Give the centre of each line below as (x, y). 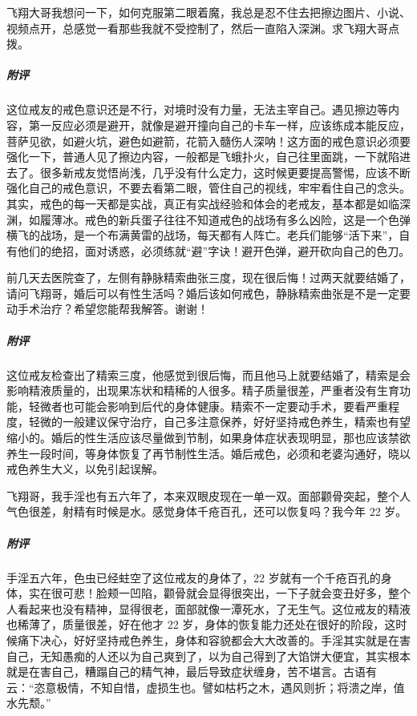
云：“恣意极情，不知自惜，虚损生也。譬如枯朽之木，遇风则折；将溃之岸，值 (206, 687)
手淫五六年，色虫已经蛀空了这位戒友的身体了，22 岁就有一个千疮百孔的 (194, 577)
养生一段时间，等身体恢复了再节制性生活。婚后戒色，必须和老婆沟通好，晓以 (208, 453)
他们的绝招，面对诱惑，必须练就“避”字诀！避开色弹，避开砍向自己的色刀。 (214, 250)
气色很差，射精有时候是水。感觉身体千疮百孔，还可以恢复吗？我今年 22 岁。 (207, 511)
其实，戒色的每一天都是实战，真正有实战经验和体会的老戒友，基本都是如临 (203, 203)
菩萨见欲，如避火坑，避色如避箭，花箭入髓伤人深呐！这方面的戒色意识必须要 (208, 141)
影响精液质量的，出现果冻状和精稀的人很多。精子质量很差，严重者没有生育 (203, 390)
